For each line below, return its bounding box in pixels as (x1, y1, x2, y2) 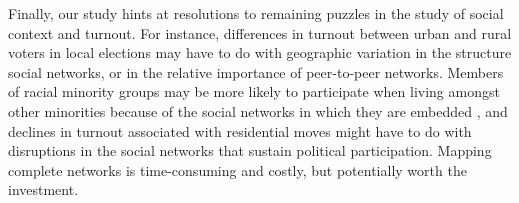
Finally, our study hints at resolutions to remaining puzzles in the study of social (8, 3, 504, 23)
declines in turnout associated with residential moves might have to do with (8, 120, 472, 141)
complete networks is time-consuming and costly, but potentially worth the (8, 159, 467, 180)
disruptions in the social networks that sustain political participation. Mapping (8, 140, 492, 161)
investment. (8, 179, 79, 200)
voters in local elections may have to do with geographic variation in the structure (8, 42, 512, 63)
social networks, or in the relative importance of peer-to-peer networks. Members (8, 61, 504, 82)
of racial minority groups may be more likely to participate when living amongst (8, 81, 500, 102)
